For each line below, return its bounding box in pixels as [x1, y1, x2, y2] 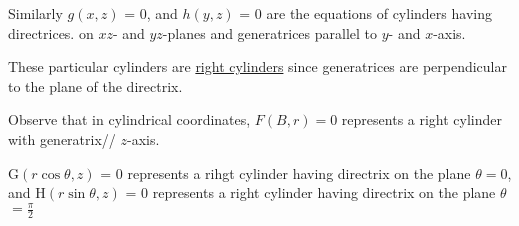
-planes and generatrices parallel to [162, 22, 378, 43]
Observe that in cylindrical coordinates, [8, 109, 251, 130]
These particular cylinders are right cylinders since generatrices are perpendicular [8, 56, 508, 77]
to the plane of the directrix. [8, 75, 183, 96]
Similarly [8, 3, 63, 23]
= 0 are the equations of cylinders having [239, 3, 492, 23]
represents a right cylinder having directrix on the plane [152, 182, 496, 203]
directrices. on [8, 22, 94, 43]
